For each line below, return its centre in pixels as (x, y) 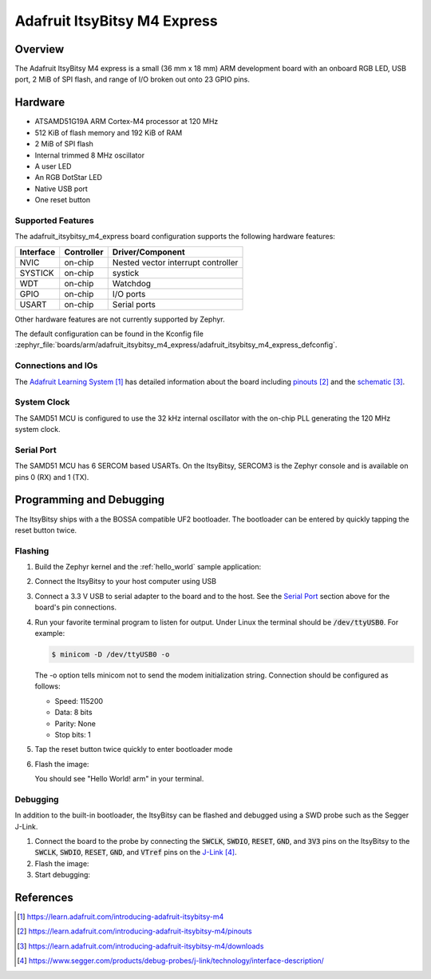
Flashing (32, 550)
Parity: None (75, 723)
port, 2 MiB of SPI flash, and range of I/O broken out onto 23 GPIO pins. (132, 79)
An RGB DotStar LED (69, 178)
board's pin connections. (76, 607)
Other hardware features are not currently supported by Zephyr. (120, 319)
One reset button (63, 200)
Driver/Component (148, 252)
